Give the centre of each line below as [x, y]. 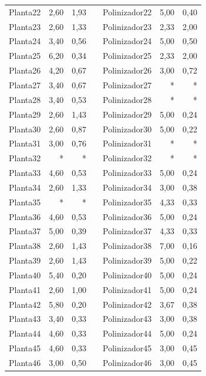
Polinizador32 [127, 158]
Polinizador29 [127, 114]
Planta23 [25, 26]
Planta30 [25, 129]
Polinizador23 [127, 26]
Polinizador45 [127, 348]
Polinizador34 [127, 187]
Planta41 [25, 289]
